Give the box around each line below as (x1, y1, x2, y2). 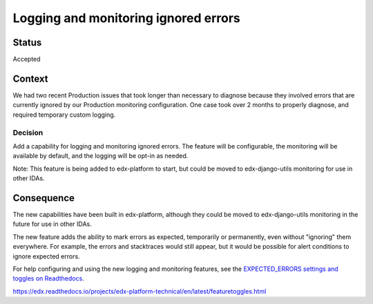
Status (12, 37, 42, 48)
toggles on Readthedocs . (12, 274, 84, 283)
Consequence (12, 192, 75, 204)
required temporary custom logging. (12, 111, 116, 119)
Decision (12, 128, 44, 137)
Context (12, 73, 48, 84)
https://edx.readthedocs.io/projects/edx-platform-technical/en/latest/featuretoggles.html (12, 287, 267, 295)
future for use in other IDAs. (12, 220, 93, 228)
